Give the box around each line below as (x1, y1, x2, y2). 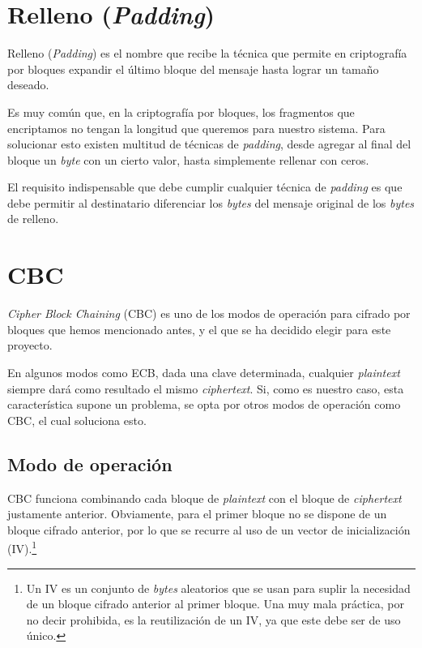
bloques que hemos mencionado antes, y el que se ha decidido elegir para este (7, 320, 391, 337)
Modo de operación (7, 451, 173, 476)
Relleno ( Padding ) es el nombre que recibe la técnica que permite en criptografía (7, 45, 407, 62)
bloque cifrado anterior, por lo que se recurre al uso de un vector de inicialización (7, 521, 411, 538)
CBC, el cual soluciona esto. (7, 411, 147, 428)
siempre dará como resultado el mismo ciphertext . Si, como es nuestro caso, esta (7, 380, 404, 397)
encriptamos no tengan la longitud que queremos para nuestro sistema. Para (7, 119, 386, 136)
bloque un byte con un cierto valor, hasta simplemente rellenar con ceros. (7, 151, 369, 168)
